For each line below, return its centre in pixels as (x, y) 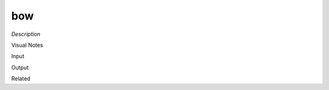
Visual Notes (27, 45)
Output (20, 67)
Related (21, 78)
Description (26, 34)
